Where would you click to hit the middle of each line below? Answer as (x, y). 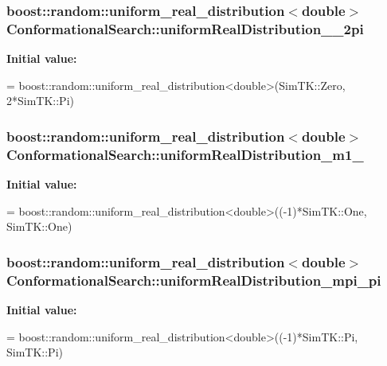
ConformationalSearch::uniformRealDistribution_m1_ (185, 154)
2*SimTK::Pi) (40, 101)
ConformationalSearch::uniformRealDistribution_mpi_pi (194, 280)
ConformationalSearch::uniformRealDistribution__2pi (185, 28)
